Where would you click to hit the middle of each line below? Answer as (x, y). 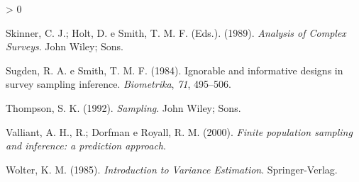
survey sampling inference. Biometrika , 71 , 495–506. (118, 84)
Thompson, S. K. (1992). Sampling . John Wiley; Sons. (123, 107)
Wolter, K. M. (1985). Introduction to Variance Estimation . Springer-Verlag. (172, 169)
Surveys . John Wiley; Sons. (65, 46)
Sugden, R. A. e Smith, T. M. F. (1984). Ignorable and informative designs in (175, 70)
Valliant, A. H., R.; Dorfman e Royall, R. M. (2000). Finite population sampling (179, 131)
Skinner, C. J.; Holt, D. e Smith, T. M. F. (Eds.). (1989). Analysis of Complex (176, 32)
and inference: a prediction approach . (86, 146)
